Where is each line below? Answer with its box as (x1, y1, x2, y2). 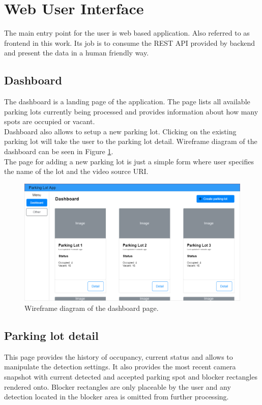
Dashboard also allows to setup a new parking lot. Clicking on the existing (4, 126, 237, 136)
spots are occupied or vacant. (4, 116, 95, 127)
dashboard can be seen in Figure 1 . (4, 146, 113, 157)
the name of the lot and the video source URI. (4, 166, 149, 177)
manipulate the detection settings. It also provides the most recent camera (4, 361, 236, 372)
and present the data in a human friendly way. (4, 47, 149, 58)
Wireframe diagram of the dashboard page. (24, 303, 159, 313)
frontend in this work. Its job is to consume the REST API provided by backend (4, 37, 255, 48)
